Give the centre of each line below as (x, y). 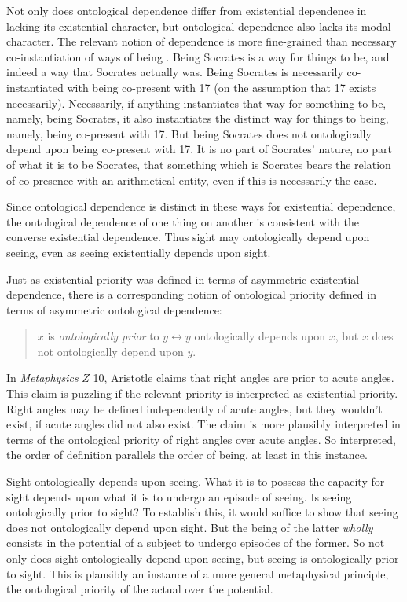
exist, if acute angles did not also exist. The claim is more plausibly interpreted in (203, 424)
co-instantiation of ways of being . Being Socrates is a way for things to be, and (198, 56)
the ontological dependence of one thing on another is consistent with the (183, 221)
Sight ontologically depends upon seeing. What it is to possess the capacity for (196, 481)
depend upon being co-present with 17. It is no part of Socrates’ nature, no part (199, 149)
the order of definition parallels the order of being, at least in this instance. (187, 455)
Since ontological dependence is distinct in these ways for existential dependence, (201, 206)
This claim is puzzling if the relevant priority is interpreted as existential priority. (202, 393)
